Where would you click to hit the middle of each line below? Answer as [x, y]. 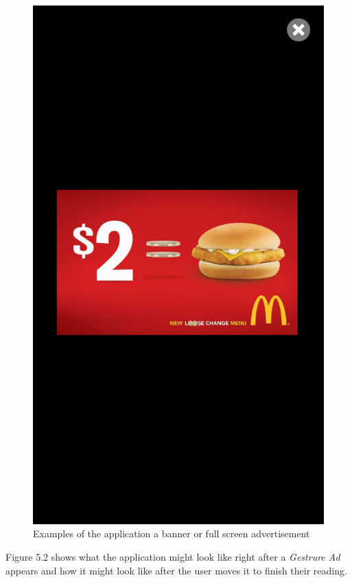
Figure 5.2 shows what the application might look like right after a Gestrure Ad [173, 556]
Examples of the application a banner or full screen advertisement [172, 533]
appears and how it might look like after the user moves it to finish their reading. [176, 570]
